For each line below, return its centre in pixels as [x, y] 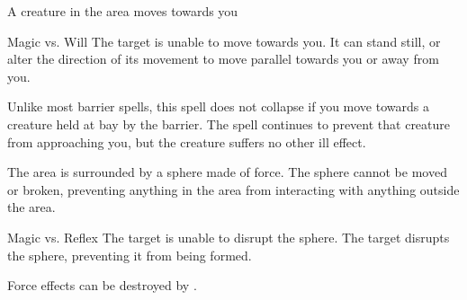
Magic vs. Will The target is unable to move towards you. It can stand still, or [224, 41]
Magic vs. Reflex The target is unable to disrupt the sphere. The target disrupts [229, 237]
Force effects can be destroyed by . [102, 285]
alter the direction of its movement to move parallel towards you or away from [223, 59]
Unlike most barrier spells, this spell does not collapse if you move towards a [218, 106]
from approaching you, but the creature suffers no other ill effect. [187, 141]
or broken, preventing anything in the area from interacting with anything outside [233, 189]
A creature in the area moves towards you [123, 11]
